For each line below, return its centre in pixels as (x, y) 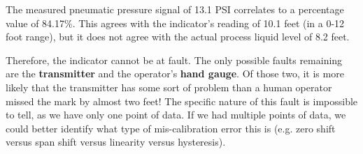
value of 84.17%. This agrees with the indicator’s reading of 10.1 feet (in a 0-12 (175, 23)
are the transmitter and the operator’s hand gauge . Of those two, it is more (175, 74)
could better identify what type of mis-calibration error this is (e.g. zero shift (171, 128)
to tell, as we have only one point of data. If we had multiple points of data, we (176, 115)
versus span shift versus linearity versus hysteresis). (116, 142)
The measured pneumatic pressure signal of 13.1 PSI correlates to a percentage (175, 9)
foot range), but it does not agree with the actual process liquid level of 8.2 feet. (178, 37)
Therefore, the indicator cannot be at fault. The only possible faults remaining (174, 60)
